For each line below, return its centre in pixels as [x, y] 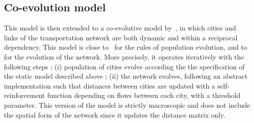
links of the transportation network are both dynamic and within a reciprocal [121, 37]
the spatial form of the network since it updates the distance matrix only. [115, 114]
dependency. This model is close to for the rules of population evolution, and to [126, 47]
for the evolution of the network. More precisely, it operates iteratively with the [124, 56]
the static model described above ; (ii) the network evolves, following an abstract [126, 76]
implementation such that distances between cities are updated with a [110, 85]
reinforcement [25, 95]
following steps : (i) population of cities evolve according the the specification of [124, 66]
